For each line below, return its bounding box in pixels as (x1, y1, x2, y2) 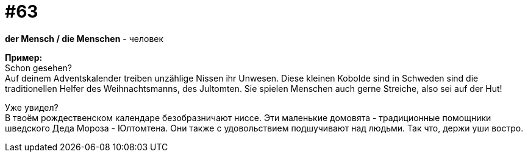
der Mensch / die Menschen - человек (5, 33, 164, 44)
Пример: (5, 52, 43, 63)
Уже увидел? (5, 102, 59, 113)
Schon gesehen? (5, 62, 73, 73)
